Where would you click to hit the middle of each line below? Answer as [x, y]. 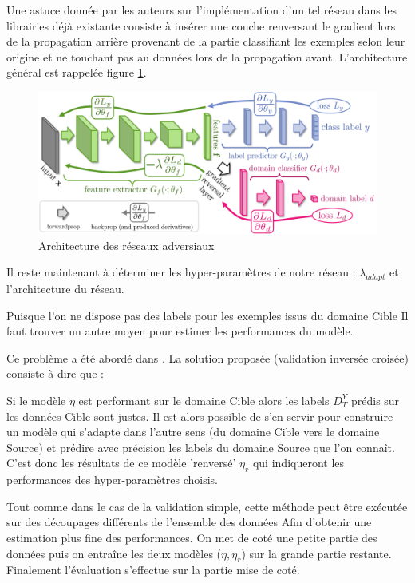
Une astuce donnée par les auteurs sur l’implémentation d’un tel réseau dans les [202, 10]
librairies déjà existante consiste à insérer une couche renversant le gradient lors [201, 25]
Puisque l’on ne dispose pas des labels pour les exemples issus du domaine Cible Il [207, 315]
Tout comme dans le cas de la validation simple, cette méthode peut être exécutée [207, 506]
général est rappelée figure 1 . [77, 72]
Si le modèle [36, 400]
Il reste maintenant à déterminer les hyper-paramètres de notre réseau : [181, 272]
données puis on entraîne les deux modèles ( [114, 553]
